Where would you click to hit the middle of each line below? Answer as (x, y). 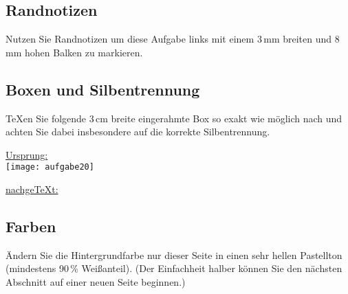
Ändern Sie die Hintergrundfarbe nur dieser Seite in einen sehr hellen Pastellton (174, 255)
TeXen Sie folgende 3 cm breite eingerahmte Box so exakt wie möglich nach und (174, 118)
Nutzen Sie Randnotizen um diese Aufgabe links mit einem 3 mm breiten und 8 (173, 39)
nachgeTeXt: (32, 189)
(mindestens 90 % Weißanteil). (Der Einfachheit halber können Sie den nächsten (174, 268)
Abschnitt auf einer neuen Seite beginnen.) (96, 282)
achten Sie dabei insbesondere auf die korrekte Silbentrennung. (138, 132)
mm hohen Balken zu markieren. (74, 52)
